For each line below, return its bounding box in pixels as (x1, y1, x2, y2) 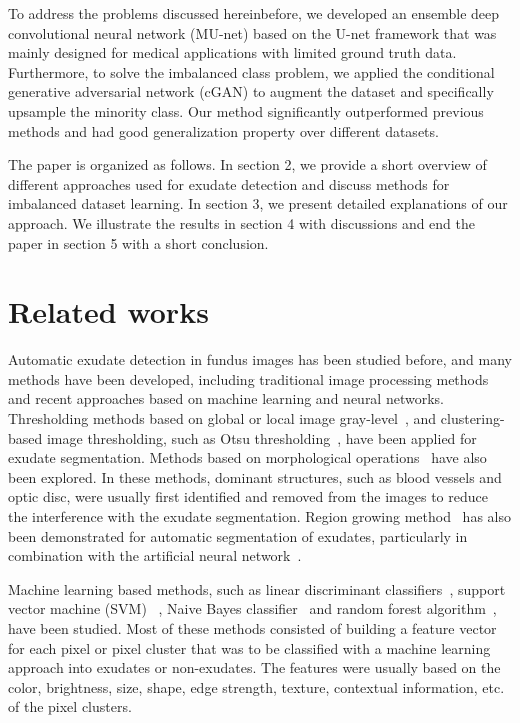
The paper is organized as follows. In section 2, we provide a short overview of (8, 154, 487, 175)
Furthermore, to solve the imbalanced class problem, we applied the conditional (8, 61, 495, 82)
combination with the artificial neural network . (8, 545, 302, 566)
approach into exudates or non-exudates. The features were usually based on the (8, 657, 501, 678)
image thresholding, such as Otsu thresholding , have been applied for (46, 427, 477, 448)
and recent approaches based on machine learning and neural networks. (8, 388, 444, 409)
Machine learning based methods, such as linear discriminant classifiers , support (8, 578, 506, 599)
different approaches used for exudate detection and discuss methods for (8, 173, 450, 194)
